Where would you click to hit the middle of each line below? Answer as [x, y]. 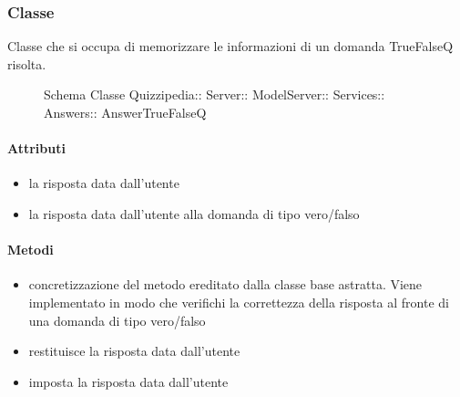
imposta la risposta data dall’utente [128, 381]
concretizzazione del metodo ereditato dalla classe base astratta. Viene [225, 284]
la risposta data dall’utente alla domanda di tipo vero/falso [194, 213]
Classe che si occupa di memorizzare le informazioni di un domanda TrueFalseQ [230, 46]
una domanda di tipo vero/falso [117, 320]
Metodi [31, 250]
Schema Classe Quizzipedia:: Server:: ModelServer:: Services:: [215, 94]
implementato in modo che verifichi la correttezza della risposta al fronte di [239, 302]
